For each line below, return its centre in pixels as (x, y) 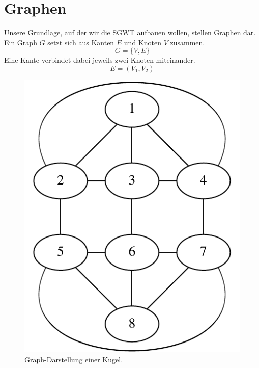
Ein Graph (21, 42)
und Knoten (142, 42)
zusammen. (188, 42)
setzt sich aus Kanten (81, 42)
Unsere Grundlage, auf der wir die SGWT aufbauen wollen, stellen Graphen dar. (130, 32)
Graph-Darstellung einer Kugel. (74, 359)
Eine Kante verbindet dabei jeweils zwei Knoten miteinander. (100, 60)
